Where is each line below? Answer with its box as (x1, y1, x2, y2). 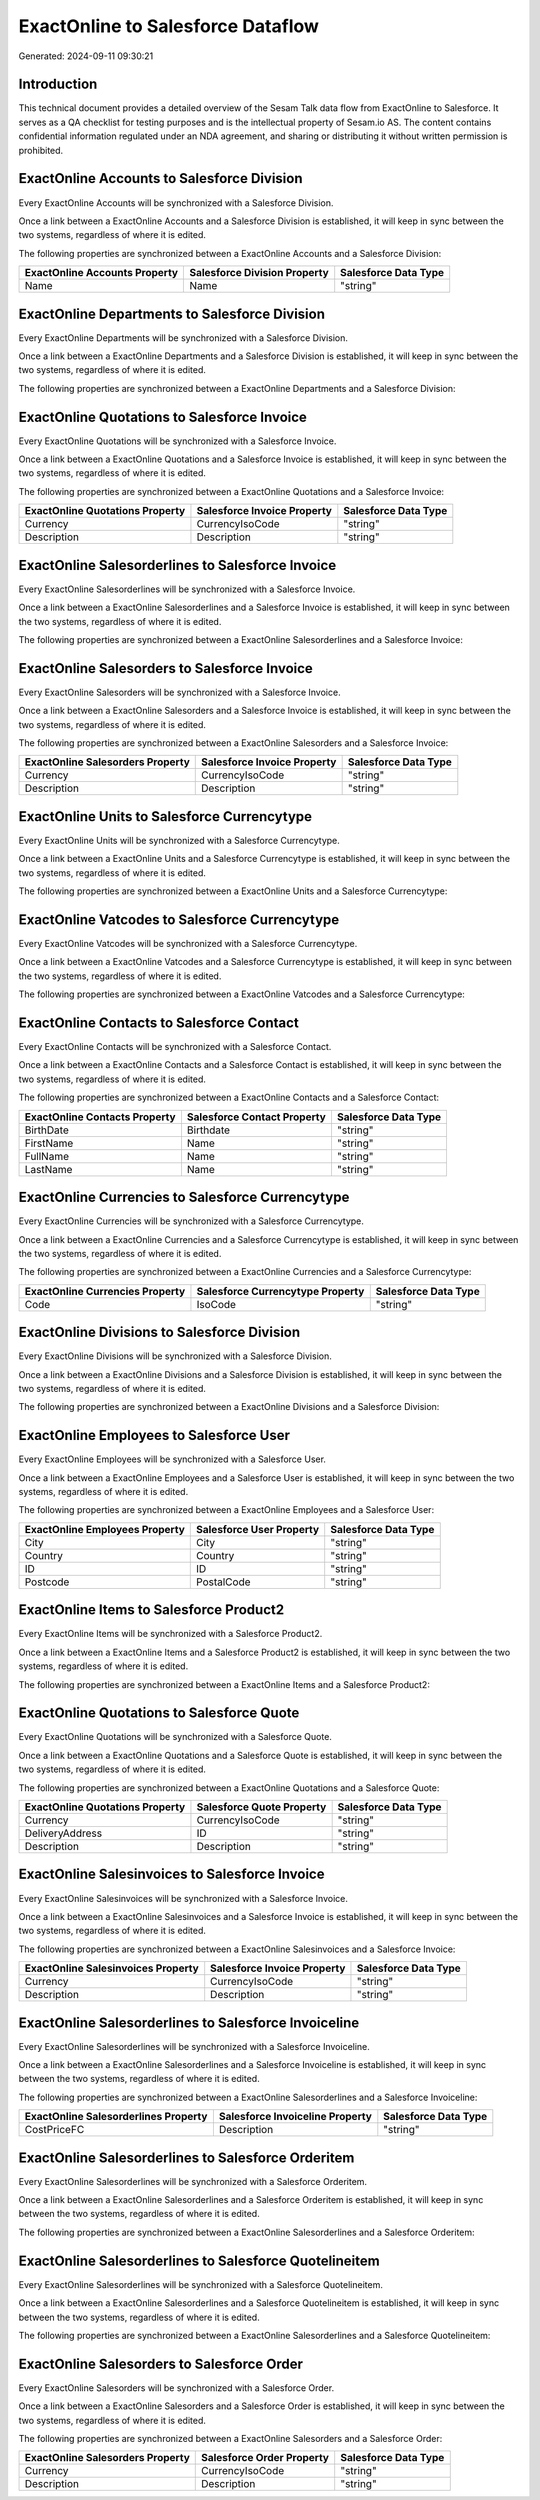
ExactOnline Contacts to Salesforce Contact (18, 1014, 299, 1031)
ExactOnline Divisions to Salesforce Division (18, 1324, 301, 1341)
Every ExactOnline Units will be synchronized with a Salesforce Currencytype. (18, 834, 340, 846)
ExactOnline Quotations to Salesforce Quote (18, 1705, 300, 1722)
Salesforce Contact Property (186, 1110, 327, 1124)
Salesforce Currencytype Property (196, 1284, 365, 1298)
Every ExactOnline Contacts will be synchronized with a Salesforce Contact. (18, 1041, 332, 1053)
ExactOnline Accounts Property (24, 266, 179, 280)
